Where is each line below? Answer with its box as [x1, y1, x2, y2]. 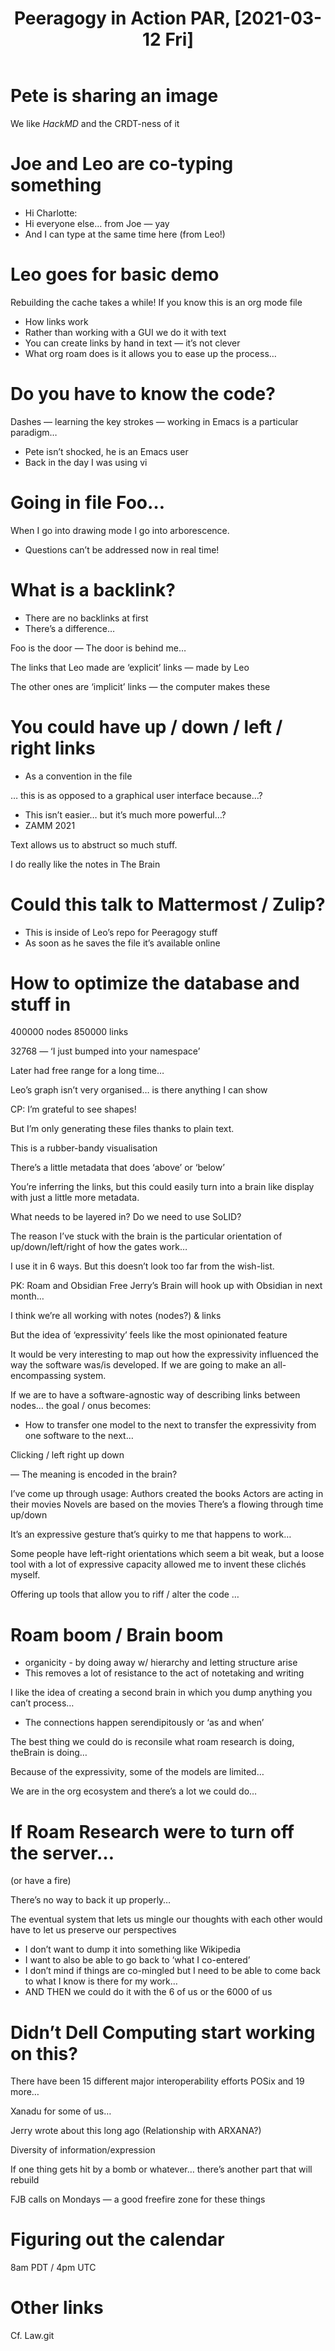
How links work [24, 315, 89, 327]
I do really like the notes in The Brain [10, 858, 161, 870]
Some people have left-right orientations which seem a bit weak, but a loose [10, 1548, 325, 1560]
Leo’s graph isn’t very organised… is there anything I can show [10, 1084, 268, 1096]
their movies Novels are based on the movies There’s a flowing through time [10, 1498, 324, 1511]
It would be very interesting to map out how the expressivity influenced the [10, 1348, 319, 1361]
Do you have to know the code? [10, 383, 276, 405]
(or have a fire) [10, 1875, 72, 1887]
